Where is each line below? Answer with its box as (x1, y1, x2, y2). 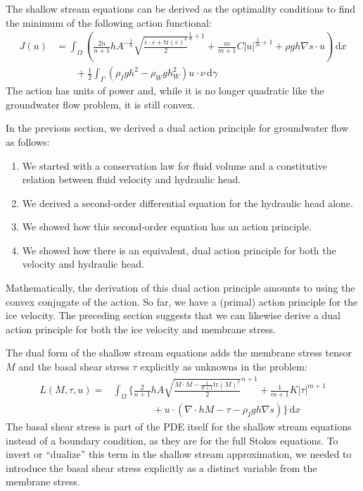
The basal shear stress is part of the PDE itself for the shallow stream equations (6, 418, 352, 433)
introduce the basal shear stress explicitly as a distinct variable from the (6, 460, 317, 475)
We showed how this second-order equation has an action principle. (22, 219, 312, 234)
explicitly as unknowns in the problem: (140, 359, 307, 374)
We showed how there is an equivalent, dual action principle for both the (22, 242, 336, 257)
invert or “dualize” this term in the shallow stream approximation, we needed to (6, 447, 352, 461)
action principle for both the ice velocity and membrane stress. (6, 321, 276, 336)
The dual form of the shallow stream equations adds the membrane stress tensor (6, 345, 352, 360)
